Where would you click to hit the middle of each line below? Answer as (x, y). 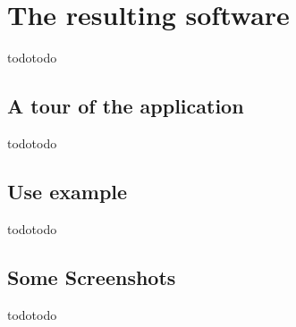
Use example (68, 191)
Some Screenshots (92, 277)
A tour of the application (126, 106)
